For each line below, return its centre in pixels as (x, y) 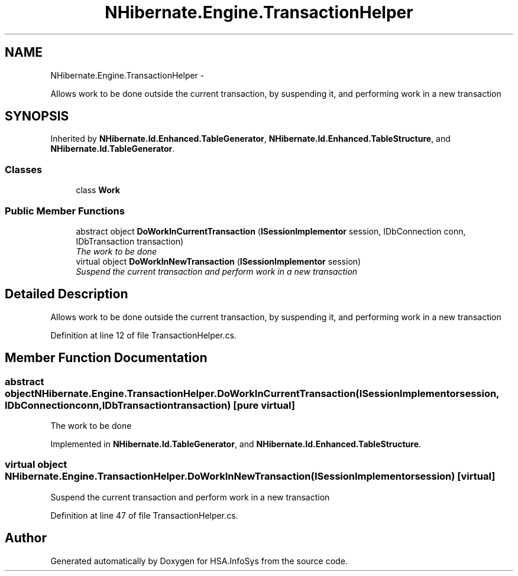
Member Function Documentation (106, 358)
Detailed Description (67, 294)
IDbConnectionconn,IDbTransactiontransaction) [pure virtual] (150, 405)
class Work (98, 190)
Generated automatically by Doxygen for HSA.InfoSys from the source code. (199, 561)
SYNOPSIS (37, 116)
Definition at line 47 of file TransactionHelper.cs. (144, 515)
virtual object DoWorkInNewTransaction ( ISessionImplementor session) (218, 261)
